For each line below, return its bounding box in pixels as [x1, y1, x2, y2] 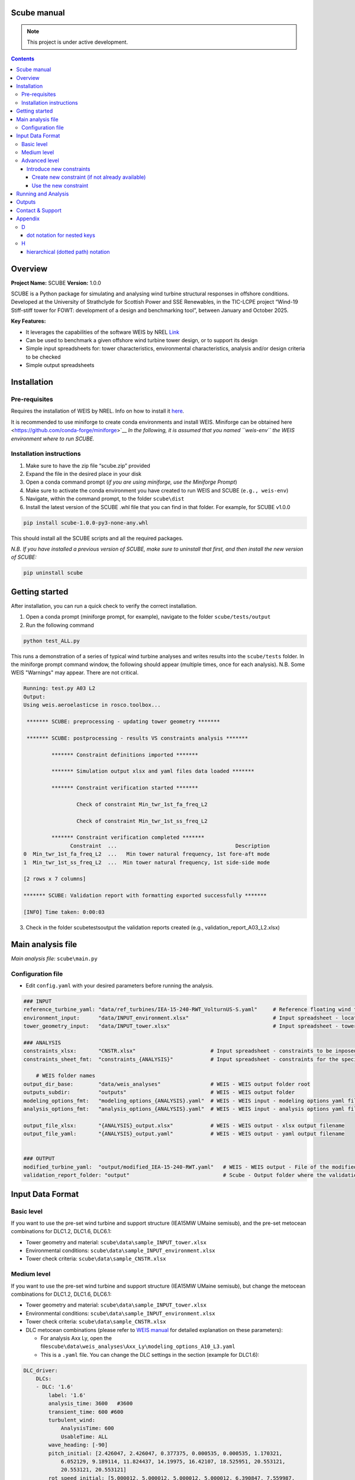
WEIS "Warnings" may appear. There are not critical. [11, 669, 139, 676]
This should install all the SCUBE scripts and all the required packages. [11, 535, 183, 542]
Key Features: [11, 317, 46, 325]
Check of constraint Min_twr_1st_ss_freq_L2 [76, 818, 208, 824]
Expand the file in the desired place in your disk [25, 471, 142, 478]
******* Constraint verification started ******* [51, 784, 198, 792]
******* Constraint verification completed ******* [51, 834, 205, 841]
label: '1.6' [48, 1392, 86, 1398]
